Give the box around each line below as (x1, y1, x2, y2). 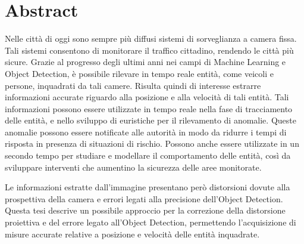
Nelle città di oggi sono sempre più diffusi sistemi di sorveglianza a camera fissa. (5, 32, 297, 45)
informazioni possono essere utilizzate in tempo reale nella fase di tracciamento (5, 102, 293, 115)
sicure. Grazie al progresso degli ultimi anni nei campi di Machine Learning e (5, 55, 286, 68)
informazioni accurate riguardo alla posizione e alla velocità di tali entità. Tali (5, 91, 289, 103)
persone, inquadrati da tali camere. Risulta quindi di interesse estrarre (5, 79, 261, 91)
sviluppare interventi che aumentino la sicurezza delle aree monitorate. (5, 160, 262, 173)
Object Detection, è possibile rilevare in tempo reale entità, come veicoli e (5, 67, 274, 79)
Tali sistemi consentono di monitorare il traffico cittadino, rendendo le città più (5, 44, 294, 56)
